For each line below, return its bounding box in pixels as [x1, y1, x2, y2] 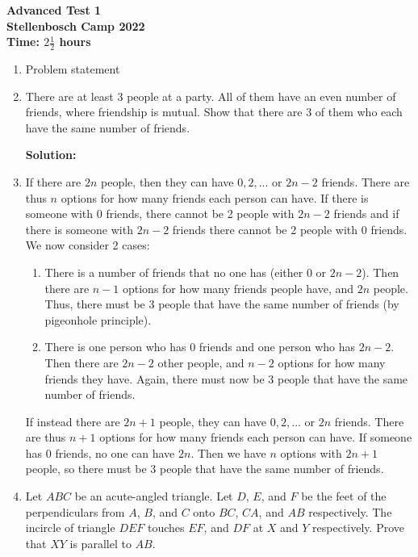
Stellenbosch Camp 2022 [6, 17, 145, 34]
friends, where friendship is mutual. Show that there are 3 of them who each [25, 103, 403, 120]
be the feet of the [301, 488, 387, 505]
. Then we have [190, 444, 266, 461]
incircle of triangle [25, 519, 115, 536]
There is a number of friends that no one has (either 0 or [44, 263, 327, 280]
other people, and [157, 354, 245, 371]
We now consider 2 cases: [25, 237, 150, 253]
